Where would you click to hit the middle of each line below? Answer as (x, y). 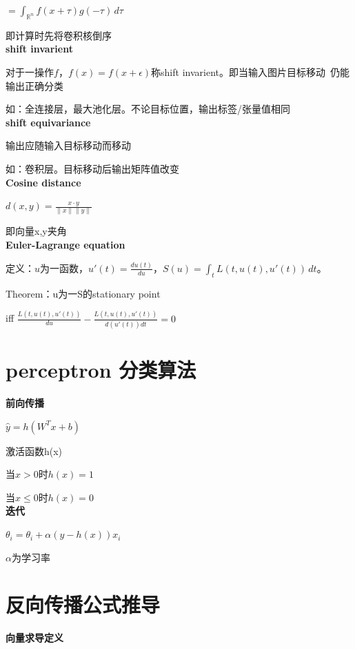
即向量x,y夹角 (36, 231)
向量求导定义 (34, 638)
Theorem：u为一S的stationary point (83, 293)
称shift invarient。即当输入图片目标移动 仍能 (250, 71)
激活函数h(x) (34, 451)
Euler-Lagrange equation (65, 245)
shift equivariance (48, 122)
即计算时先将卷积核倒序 (59, 35)
